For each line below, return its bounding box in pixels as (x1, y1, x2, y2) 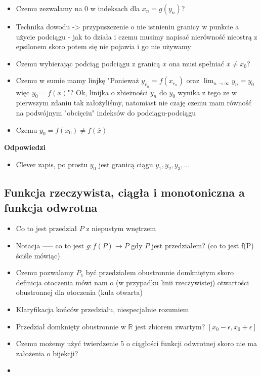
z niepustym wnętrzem (86, 223, 156, 234)
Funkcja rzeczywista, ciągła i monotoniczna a (4, 184, 245, 200)
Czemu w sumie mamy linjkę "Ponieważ (16, 75, 139, 86)
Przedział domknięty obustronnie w (16, 321, 126, 331)
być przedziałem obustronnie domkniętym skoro (85, 267, 234, 278)
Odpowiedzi (4, 142, 46, 153)
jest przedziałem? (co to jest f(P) (151, 240, 254, 250)
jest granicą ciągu (99, 159, 153, 169)
